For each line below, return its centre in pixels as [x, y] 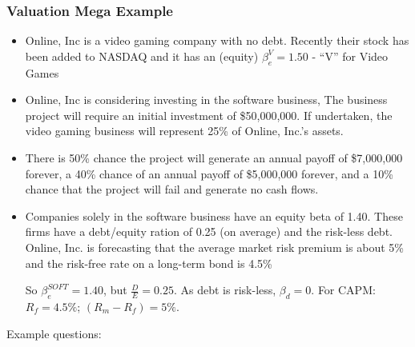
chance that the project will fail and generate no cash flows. [172, 189]
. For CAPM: [343, 290]
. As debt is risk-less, [225, 290]
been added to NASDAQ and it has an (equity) [142, 56]
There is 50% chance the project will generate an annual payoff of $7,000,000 [214, 157]
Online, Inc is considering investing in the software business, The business [206, 100]
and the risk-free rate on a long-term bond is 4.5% [149, 263]
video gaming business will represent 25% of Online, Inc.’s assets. [184, 131]
